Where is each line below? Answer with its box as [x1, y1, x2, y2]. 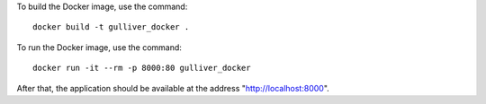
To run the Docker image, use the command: [16, 41, 182, 53]
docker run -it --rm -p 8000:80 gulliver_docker [32, 63, 251, 74]
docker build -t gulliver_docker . [32, 22, 190, 32]
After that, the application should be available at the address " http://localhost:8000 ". [16, 82, 330, 93]
